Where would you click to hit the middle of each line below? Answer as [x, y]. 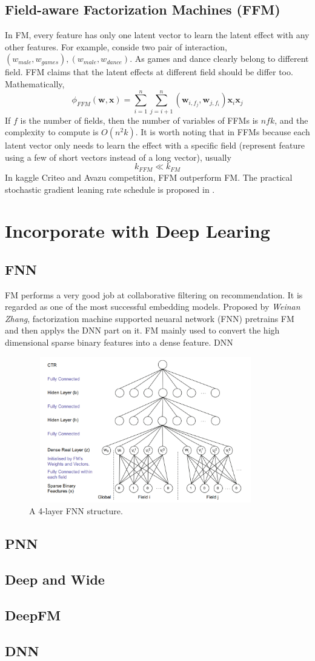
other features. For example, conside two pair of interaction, [116, 46]
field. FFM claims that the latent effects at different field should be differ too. [149, 72]
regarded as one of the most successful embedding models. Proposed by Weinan [153, 307]
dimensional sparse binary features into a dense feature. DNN [119, 342]
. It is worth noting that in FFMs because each [223, 132]
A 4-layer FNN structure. [76, 511]
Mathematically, [35, 83]
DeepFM [33, 615]
